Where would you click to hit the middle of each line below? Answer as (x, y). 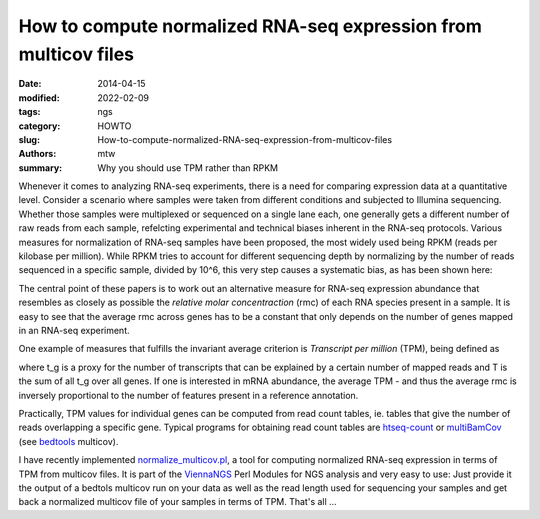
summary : (40, 167)
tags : (29, 112)
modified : (39, 97)
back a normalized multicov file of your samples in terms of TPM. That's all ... (177, 502)
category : (39, 126)
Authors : (37, 154)
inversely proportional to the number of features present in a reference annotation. (188, 395)
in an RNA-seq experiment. (74, 330)
